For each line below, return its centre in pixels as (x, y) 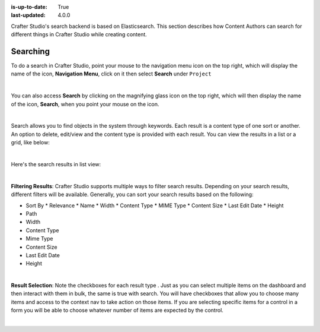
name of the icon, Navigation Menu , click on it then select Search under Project (111, 74)
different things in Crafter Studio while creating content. (79, 34)
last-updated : (28, 15)
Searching (31, 51)
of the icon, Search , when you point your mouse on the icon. (85, 104)
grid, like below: (30, 143)
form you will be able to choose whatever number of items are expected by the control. (117, 310)
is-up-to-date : (29, 7)
